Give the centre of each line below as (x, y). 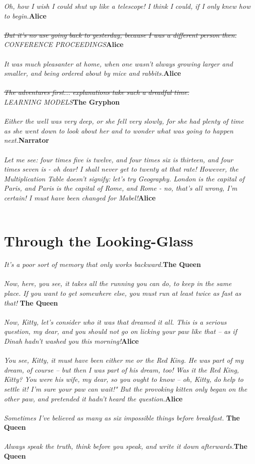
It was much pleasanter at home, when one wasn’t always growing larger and (118, 63)
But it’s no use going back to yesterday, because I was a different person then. (120, 34)
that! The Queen (31, 302)
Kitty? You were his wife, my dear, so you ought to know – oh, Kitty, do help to (124, 379)
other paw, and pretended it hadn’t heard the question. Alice (93, 398)
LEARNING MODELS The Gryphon (62, 101)
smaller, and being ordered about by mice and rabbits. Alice (93, 73)
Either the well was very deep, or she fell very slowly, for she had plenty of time (124, 121)
